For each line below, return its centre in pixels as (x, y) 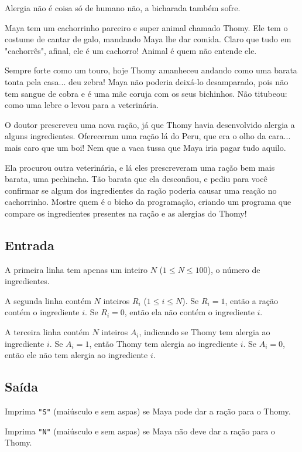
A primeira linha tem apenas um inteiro (76, 269)
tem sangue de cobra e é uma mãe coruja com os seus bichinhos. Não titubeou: (146, 93)
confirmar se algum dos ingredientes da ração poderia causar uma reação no (141, 190)
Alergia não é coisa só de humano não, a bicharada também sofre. (123, 8)
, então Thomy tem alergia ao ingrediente (163, 343)
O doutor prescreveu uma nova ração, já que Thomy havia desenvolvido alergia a (150, 124)
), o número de (234, 269)
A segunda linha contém (48, 300)
